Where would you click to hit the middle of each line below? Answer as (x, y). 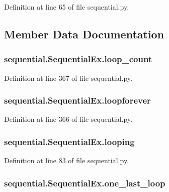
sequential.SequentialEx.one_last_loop (85, 183)
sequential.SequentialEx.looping (69, 141)
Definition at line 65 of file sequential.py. (67, 7)
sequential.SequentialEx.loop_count (78, 59)
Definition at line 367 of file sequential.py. (68, 78)
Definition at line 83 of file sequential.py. (67, 160)
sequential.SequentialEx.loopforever (77, 100)
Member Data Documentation (84, 34)
